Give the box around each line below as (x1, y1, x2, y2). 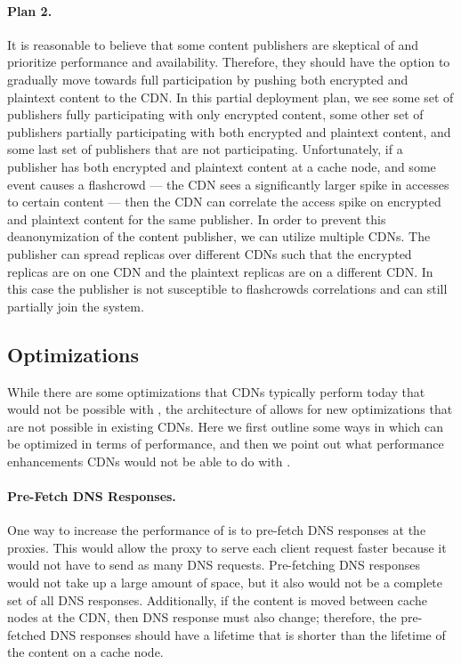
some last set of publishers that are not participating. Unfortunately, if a (7, 140, 403, 158)
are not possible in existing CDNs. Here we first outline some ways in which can (7, 417, 444, 435)
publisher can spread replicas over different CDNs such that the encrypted (7, 244, 412, 263)
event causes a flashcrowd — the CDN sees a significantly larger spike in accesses (7, 174, 449, 193)
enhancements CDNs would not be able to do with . (7, 451, 291, 470)
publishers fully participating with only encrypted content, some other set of (7, 105, 424, 124)
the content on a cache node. (7, 643, 164, 661)
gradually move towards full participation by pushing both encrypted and (7, 69, 408, 88)
